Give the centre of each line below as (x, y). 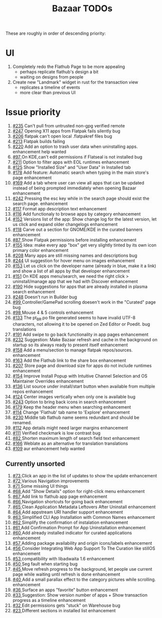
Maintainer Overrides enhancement (48, 381)
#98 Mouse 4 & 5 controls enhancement (53, 312)
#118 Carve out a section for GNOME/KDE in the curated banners (78, 229)
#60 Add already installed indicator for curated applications (72, 533)
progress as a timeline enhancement (49, 600)
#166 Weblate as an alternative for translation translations (70, 443)
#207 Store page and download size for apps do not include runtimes (82, 365)
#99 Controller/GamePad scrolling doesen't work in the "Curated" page (84, 302)
